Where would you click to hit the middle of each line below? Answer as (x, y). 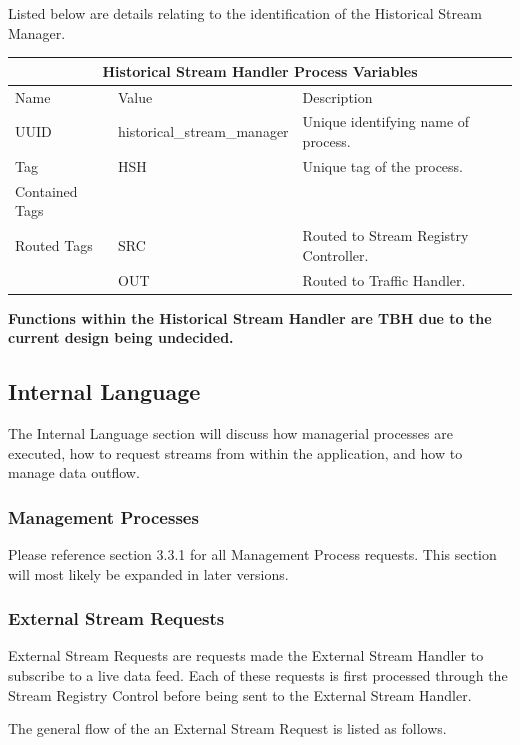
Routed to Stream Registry (385, 235)
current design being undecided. (121, 337)
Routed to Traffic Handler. (384, 279)
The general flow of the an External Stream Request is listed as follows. (227, 728)
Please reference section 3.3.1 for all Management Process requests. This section (252, 554)
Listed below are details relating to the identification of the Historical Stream (245, 13)
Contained (46, 190)
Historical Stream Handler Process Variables (260, 70)
